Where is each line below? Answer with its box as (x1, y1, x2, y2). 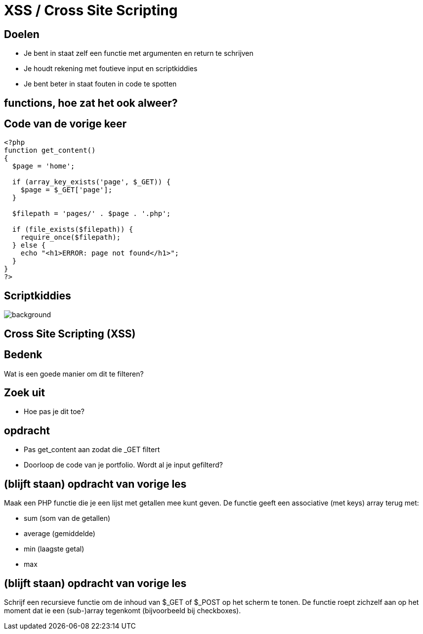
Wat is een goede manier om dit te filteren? (4, 369, 144, 378)
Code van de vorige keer (4, 118, 127, 130)
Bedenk (4, 348, 42, 361)
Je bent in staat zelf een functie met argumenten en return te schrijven (24, 49, 254, 58)
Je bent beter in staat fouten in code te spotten (24, 80, 177, 88)
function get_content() (4, 146, 96, 155)
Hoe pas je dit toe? (24, 407, 85, 416)
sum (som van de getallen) (24, 514, 111, 523)
